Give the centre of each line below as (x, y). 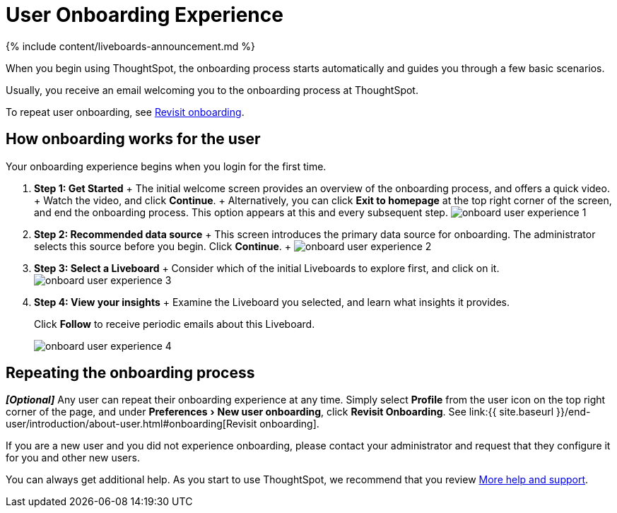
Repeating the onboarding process (130, 373)
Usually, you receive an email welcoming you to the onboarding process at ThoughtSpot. (212, 90)
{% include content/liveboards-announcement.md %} (131, 46)
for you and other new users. (73, 458)
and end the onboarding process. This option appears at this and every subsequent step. (241, 212)
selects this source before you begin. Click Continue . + (163, 246)
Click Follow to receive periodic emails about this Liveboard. (175, 324)
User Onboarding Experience (145, 15)
